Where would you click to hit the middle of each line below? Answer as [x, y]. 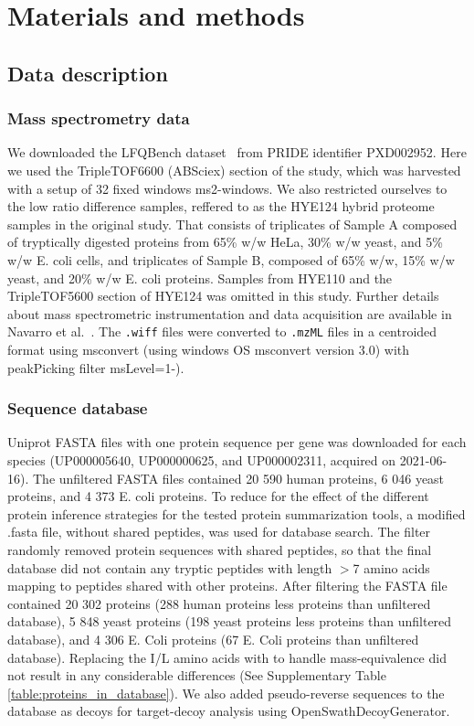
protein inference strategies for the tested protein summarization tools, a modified [237, 513]
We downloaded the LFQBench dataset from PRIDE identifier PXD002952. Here [237, 152]
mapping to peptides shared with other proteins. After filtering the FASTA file [227, 586]
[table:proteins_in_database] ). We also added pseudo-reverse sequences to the [226, 693]
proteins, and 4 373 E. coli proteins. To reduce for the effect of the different [218, 496]
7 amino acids [391, 567]
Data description [88, 73]
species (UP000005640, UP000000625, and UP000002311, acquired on [202, 459]
